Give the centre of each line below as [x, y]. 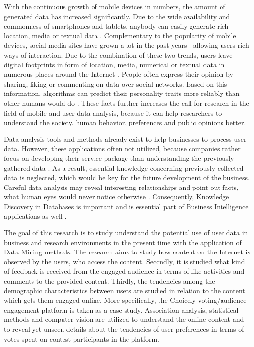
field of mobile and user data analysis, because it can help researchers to [113, 112]
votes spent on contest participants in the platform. [81, 338]
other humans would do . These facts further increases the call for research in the [127, 103]
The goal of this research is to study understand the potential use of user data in [126, 233]
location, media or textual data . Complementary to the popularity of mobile [120, 35]
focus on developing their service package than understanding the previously [119, 158]
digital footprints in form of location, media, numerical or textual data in [114, 64]
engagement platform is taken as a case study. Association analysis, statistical [121, 309]
